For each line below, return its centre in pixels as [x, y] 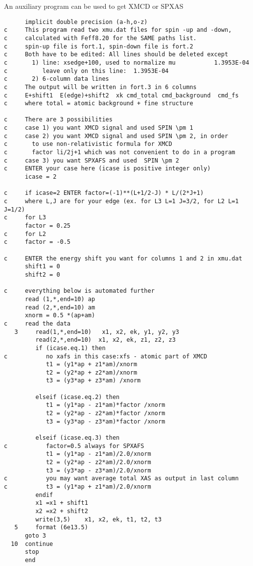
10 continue [32, 544]
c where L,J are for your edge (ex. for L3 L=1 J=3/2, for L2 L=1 [121, 201]
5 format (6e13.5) [51, 528]
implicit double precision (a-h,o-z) [86, 22]
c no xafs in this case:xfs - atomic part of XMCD [106, 356]
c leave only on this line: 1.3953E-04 [86, 71]
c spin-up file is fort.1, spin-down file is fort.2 [99, 46]
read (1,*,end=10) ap [60, 299]
